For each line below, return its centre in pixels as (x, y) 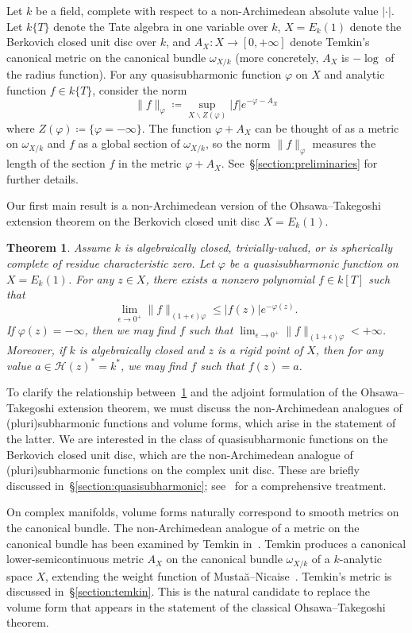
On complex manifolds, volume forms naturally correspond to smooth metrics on (203, 512)
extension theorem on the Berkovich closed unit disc (133, 220)
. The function (177, 127)
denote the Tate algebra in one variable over (161, 26)
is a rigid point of (260, 349)
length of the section (56, 163)
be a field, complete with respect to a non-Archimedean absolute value (207, 10)
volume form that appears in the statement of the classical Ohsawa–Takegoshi (196, 606)
